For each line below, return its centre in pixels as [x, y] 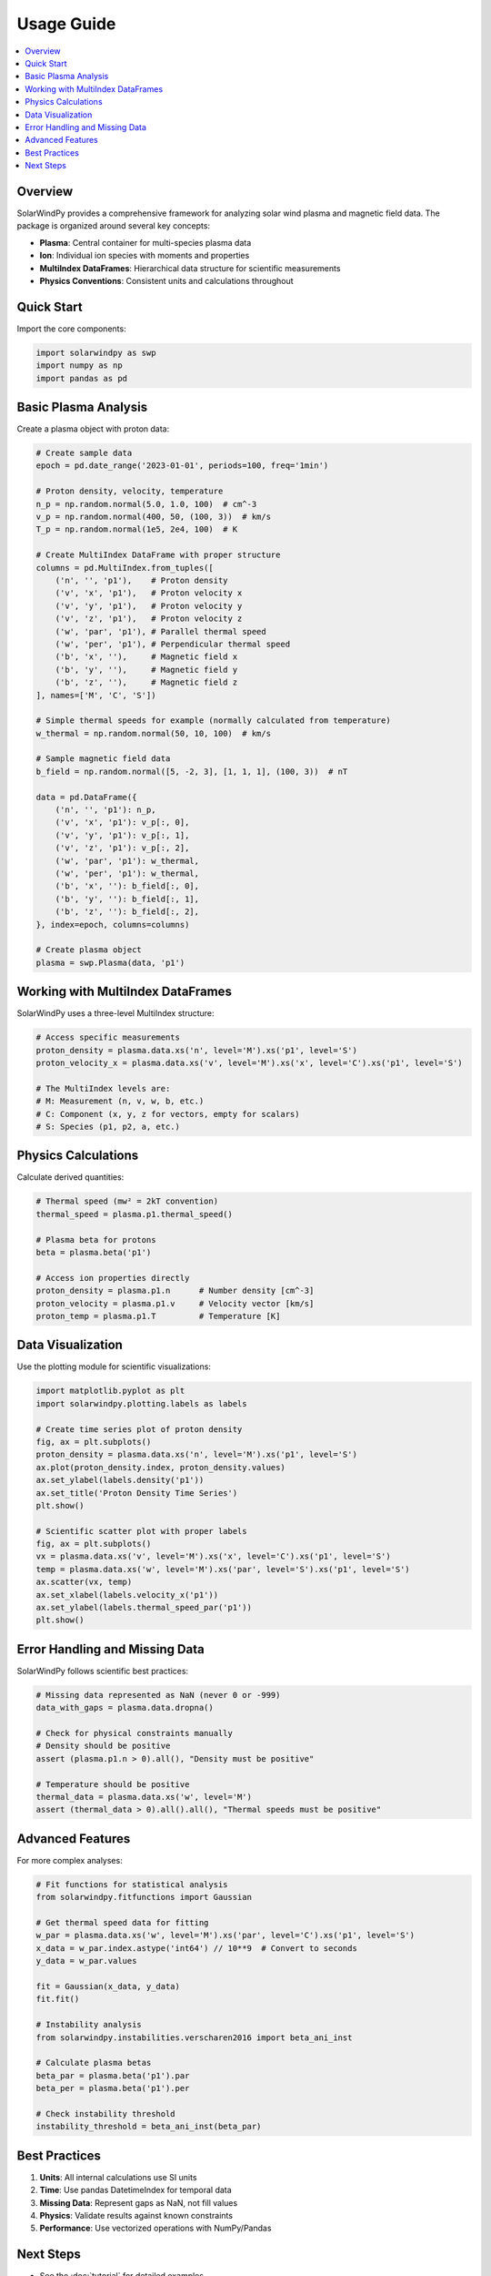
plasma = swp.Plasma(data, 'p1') [110, 962]
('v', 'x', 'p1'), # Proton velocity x [149, 593]
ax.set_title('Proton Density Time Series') [137, 1493]
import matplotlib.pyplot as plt [110, 1391]
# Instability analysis [89, 2025]
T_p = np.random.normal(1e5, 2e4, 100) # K [137, 529]
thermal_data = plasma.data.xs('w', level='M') [144, 1797]
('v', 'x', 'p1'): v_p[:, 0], [122, 823]
